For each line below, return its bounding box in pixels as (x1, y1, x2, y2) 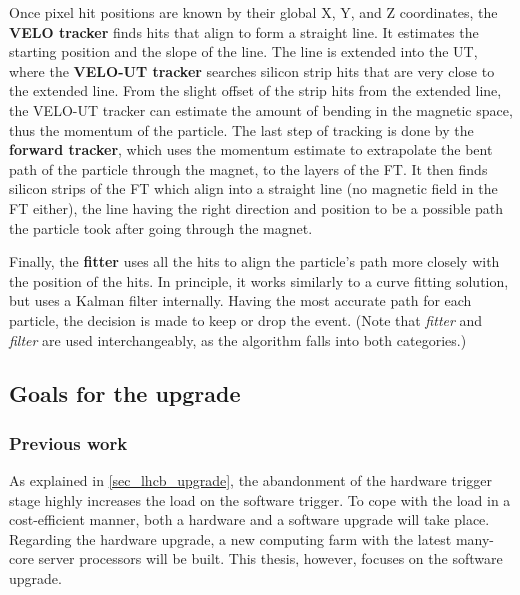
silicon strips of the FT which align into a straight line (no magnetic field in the (9, 178, 498, 199)
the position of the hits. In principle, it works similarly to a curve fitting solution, (9, 270, 509, 291)
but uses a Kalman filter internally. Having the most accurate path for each (9, 290, 472, 311)
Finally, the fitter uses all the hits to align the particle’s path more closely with (9, 251, 500, 272)
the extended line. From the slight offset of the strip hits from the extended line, (9, 80, 502, 101)
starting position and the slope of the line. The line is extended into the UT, (9, 41, 478, 62)
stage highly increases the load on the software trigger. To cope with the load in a (9, 489, 511, 510)
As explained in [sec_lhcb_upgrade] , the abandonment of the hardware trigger (9, 470, 493, 491)
